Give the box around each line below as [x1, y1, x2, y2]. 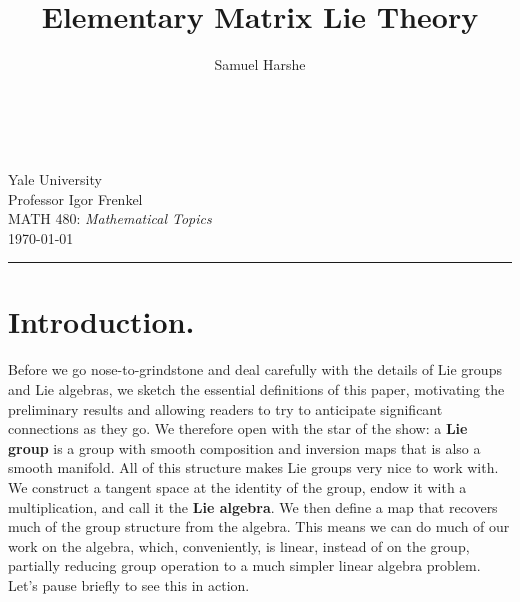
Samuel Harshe [214, 54, 306, 75]
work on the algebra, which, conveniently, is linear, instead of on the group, [8, 535, 470, 556]
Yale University [8, 168, 102, 189]
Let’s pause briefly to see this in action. [8, 574, 250, 595]
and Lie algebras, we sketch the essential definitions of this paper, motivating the [8, 379, 505, 399]
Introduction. [8, 301, 195, 342]
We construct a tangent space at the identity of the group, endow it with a [8, 476, 467, 497]
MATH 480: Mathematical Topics [8, 208, 212, 229]
